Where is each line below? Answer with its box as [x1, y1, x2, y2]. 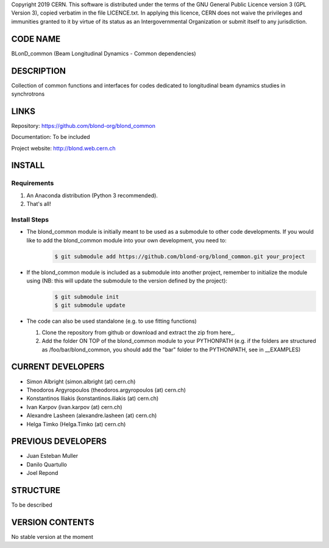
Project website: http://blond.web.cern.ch [11, 144, 116, 152]
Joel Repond [26, 469, 58, 477]
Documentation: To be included [11, 133, 91, 141]
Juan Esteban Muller [26, 452, 79, 460]
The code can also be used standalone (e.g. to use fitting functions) [26, 317, 197, 325]
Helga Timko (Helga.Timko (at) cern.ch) [26, 420, 126, 427]
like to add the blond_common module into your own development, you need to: [26, 236, 227, 244]
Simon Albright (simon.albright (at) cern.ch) [26, 378, 136, 385]
